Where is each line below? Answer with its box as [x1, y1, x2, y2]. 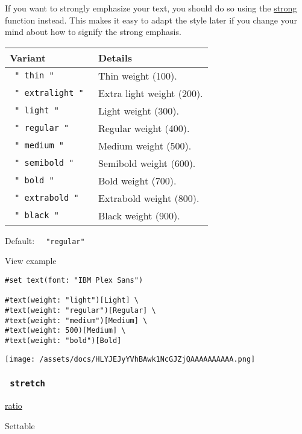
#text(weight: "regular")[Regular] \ [5, 306, 156, 315]
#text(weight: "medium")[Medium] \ [5, 316, 148, 325]
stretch [10, 379, 45, 389]
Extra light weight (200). [98, 86, 203, 100]
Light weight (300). [98, 103, 179, 118]
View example [5, 254, 57, 267]
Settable [5, 419, 35, 432]
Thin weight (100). [98, 68, 177, 83]
